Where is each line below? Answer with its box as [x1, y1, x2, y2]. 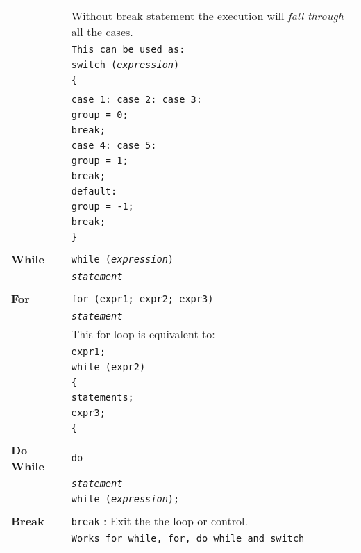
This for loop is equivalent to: [71, 326, 215, 342]
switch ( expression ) [71, 59, 180, 70]
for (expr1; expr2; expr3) [71, 292, 214, 304]
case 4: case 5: [71, 140, 157, 151]
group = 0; [71, 109, 128, 120]
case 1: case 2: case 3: [71, 94, 202, 105]
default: [71, 185, 117, 197]
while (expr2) [71, 361, 146, 372]
